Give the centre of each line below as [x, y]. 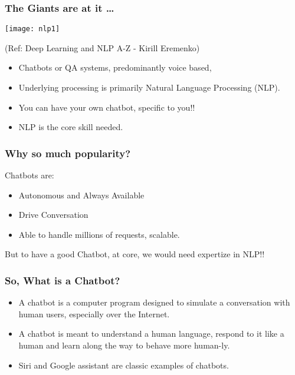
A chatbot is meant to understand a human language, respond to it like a [151, 333]
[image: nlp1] [32, 29]
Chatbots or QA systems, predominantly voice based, [115, 67]
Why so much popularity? [68, 153]
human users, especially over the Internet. [94, 313]
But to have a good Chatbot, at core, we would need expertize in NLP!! [135, 254]
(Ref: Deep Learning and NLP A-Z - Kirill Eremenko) [102, 47]
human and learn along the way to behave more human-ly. [124, 345]
